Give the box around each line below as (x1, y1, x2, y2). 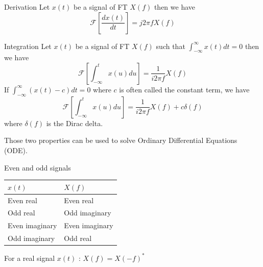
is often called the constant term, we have (119, 84, 250, 94)
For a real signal (4, 252, 55, 263)
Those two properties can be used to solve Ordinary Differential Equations (4, 135, 237, 145)
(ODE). (4, 144, 28, 155)
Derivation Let (4, 2, 50, 12)
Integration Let (4, 40, 52, 51)
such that (156, 40, 185, 51)
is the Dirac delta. (46, 117, 103, 128)
